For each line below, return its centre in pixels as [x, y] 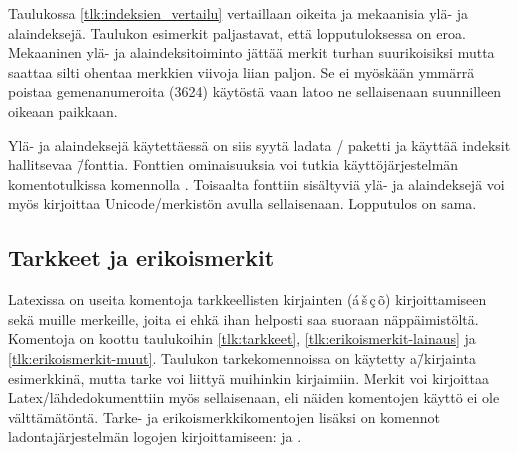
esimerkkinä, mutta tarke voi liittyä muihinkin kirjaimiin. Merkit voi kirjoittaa [249, 377]
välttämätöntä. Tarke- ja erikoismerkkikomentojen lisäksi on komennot [224, 416]
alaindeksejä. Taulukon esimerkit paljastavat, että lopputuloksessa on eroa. [237, 32]
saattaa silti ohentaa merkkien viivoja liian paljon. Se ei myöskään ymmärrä [241, 71]
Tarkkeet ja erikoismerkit [141, 257]
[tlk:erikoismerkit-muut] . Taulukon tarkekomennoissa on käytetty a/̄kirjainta [242, 357]
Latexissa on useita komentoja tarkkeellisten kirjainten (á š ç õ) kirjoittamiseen [247, 299]
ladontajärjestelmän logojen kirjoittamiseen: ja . [155, 436]
